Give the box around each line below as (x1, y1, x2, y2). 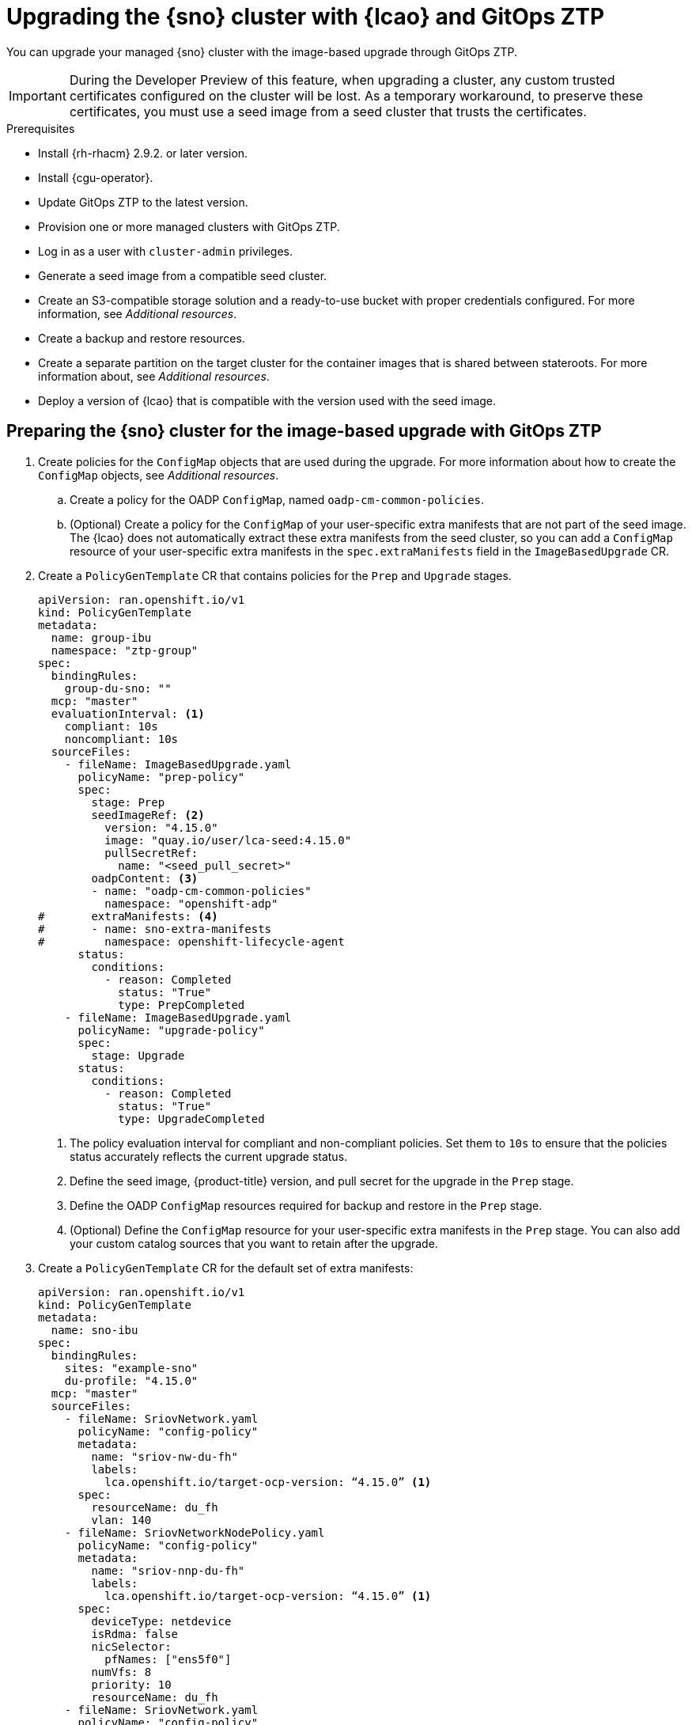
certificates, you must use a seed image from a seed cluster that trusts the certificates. (69, 103, 587, 119)
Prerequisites (6, 121, 75, 135)
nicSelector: (91, 1640, 172, 1653)
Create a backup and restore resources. (38, 331, 245, 345)
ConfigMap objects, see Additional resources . (38, 468, 279, 482)
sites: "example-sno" (64, 1361, 199, 1374)
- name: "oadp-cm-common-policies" (91, 884, 312, 897)
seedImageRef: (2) (91, 808, 205, 821)
